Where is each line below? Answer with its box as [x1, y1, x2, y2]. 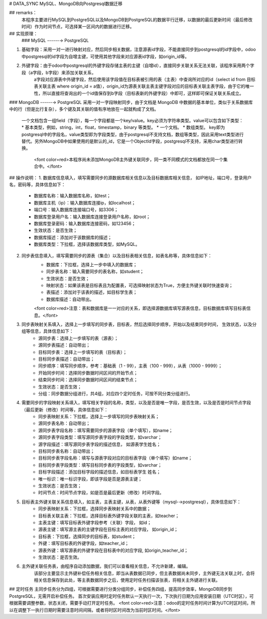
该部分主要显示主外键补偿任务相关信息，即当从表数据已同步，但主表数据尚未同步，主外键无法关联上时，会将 [34, 570, 255, 576]
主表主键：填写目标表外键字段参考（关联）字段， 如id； [38, 520, 152, 525]
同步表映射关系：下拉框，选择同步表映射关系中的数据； [38, 506, 151, 512]
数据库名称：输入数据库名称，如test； [34, 193, 111, 199]
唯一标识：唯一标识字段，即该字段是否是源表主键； [38, 476, 142, 482]
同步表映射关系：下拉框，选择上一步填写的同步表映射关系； [38, 414, 160, 420]
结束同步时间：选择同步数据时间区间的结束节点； [38, 377, 138, 383]
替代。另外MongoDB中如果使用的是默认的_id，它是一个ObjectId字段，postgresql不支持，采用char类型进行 [21, 139, 238, 144]
